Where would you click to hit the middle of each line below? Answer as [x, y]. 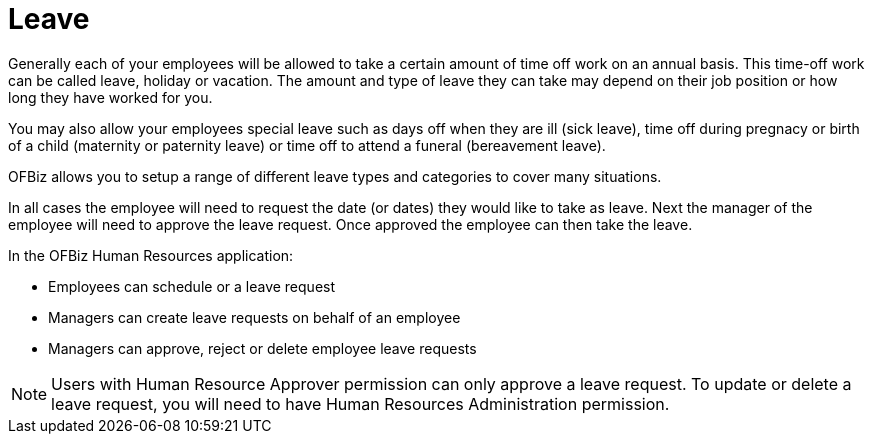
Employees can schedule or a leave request [192, 286]
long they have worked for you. [110, 97]
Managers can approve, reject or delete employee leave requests [262, 348]
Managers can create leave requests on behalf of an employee [254, 317]
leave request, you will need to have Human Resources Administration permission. [360, 403]
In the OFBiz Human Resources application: [151, 255]
